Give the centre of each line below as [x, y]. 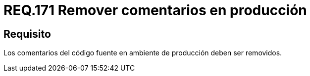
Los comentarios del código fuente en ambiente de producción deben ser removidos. [143, 53]
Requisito [27, 34]
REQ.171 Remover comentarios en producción [155, 10]
